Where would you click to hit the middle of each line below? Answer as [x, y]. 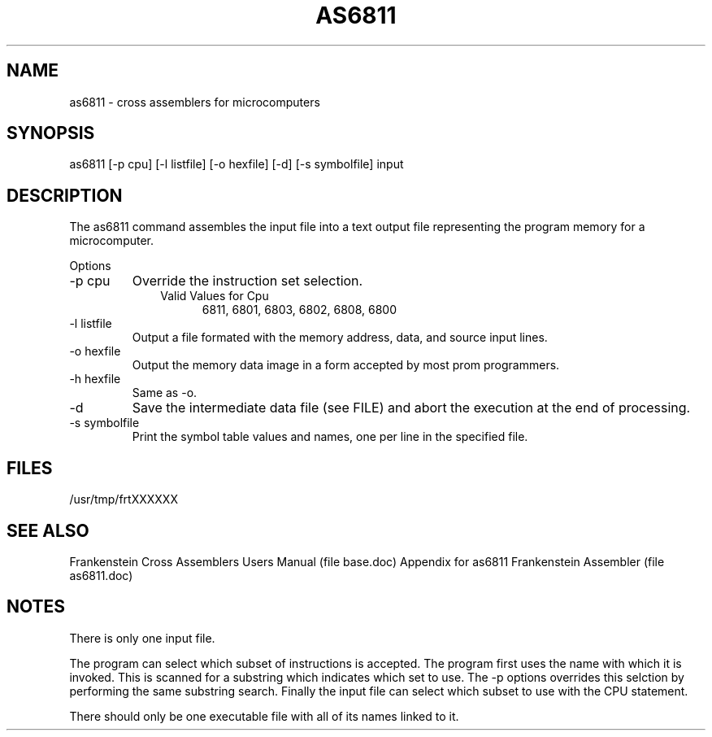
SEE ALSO [48, 530]
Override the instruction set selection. [247, 281]
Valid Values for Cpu [215, 296]
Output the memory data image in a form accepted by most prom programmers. [346, 365]
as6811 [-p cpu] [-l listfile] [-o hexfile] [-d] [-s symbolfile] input [237, 164]
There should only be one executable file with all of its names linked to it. [264, 716]
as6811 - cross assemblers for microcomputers [195, 102]
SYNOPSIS [51, 133]
